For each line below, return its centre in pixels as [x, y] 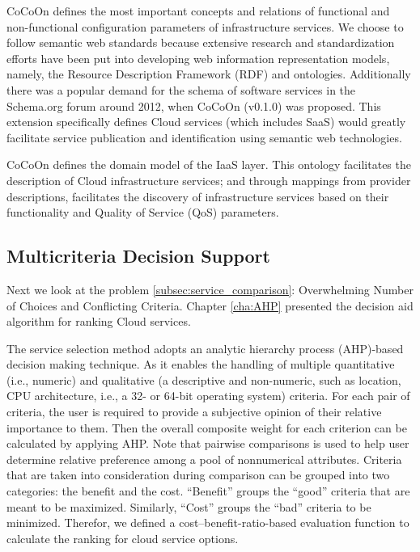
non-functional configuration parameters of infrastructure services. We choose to [205, 26]
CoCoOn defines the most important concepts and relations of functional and [198, 11]
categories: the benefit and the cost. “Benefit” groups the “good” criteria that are [208, 491]
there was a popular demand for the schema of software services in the [181, 89]
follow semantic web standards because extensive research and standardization [201, 42]
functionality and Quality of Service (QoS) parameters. [143, 212]
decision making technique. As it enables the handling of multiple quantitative [201, 364]
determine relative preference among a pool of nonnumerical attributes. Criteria [204, 459]
